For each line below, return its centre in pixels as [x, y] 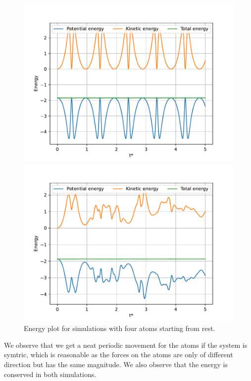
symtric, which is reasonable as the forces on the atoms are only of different [119, 354]
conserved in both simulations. [50, 374]
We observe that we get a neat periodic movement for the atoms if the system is [126, 345]
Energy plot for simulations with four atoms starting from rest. [120, 328]
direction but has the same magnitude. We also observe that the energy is [116, 364]
